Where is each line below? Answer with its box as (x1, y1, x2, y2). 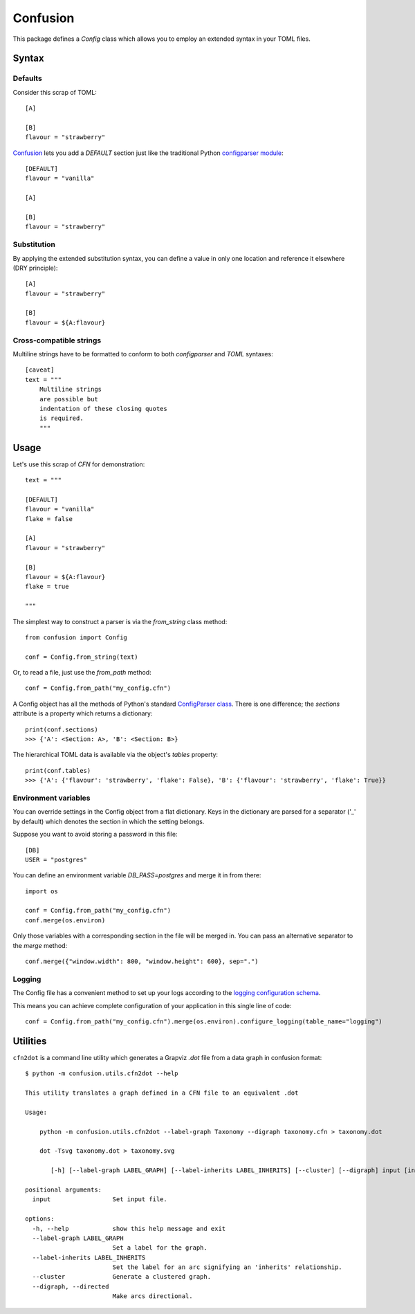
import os (25, 887, 58, 895)
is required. (39, 414, 84, 422)
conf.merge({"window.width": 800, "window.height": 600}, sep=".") (25, 958, 259, 965)
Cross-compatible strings (12, 336, 102, 345)
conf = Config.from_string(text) (25, 653, 138, 661)
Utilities (12, 1035, 47, 1047)
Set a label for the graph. (112, 1244, 207, 1252)
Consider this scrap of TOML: (12, 88, 97, 96)
